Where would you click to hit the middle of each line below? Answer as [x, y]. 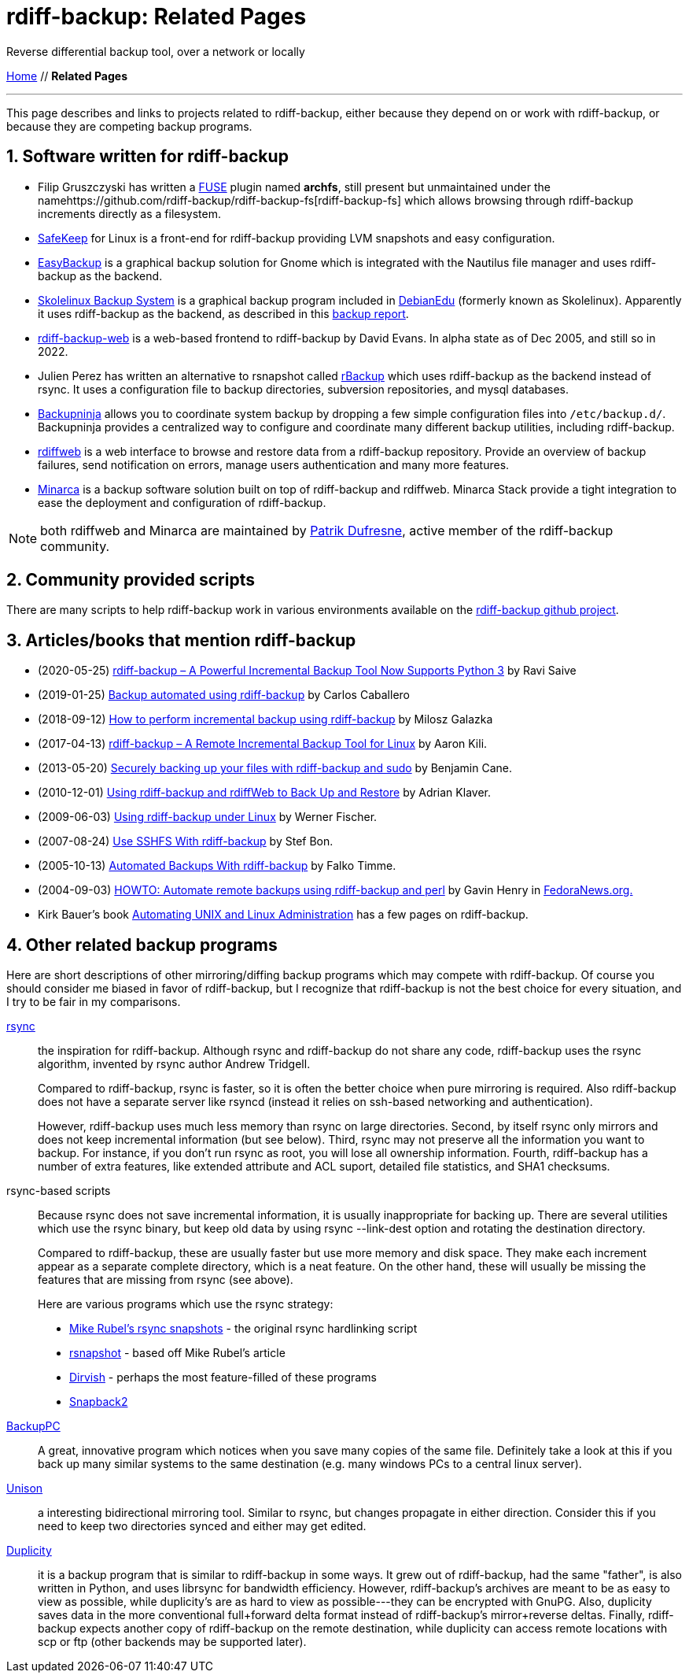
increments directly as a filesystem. [129, 213]
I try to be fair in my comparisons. [94, 1002]
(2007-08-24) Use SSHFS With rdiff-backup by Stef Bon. [186, 841]
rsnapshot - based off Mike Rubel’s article [177, 1353]
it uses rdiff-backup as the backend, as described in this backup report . [223, 313]
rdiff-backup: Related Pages [157, 17]
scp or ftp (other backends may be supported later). [172, 1642]
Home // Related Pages [67, 76]
